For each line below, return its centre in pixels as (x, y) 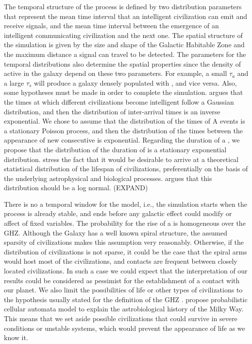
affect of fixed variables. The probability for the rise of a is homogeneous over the (125, 223)
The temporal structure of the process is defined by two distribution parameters (123, 6)
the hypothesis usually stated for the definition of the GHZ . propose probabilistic (126, 299)
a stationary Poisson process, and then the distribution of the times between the (124, 130)
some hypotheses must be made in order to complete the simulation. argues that (124, 92)
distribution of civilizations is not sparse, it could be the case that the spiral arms (126, 251)
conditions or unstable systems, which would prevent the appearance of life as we (125, 328)
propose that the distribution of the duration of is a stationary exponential (115, 149)
